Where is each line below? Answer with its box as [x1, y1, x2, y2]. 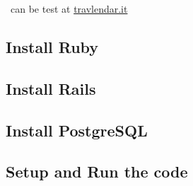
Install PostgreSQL [6, 119, 148, 141]
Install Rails [6, 77, 96, 99]
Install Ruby [6, 35, 99, 57]
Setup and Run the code [6, 161, 188, 182]
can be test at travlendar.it [10, 1, 128, 16]
